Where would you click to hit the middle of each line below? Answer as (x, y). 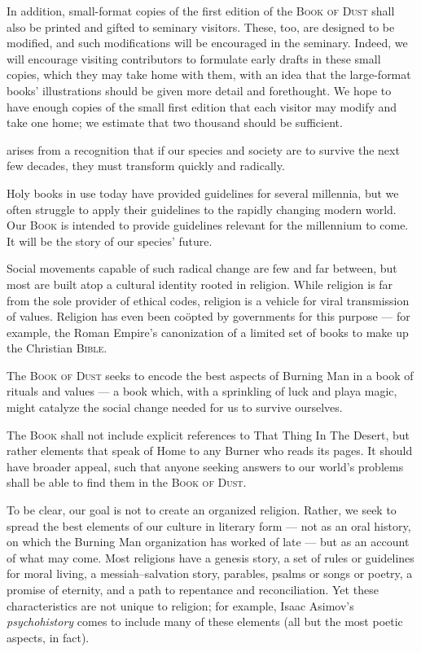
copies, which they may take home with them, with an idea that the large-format (209, 74)
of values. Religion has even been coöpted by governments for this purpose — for (208, 316)
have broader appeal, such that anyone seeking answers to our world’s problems (205, 466)
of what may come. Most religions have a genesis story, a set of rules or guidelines (210, 557)
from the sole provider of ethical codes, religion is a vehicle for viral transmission (208, 300)
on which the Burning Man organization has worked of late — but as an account (208, 542)
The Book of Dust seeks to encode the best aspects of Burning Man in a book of (210, 375)
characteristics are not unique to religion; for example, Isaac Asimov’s (180, 605)
